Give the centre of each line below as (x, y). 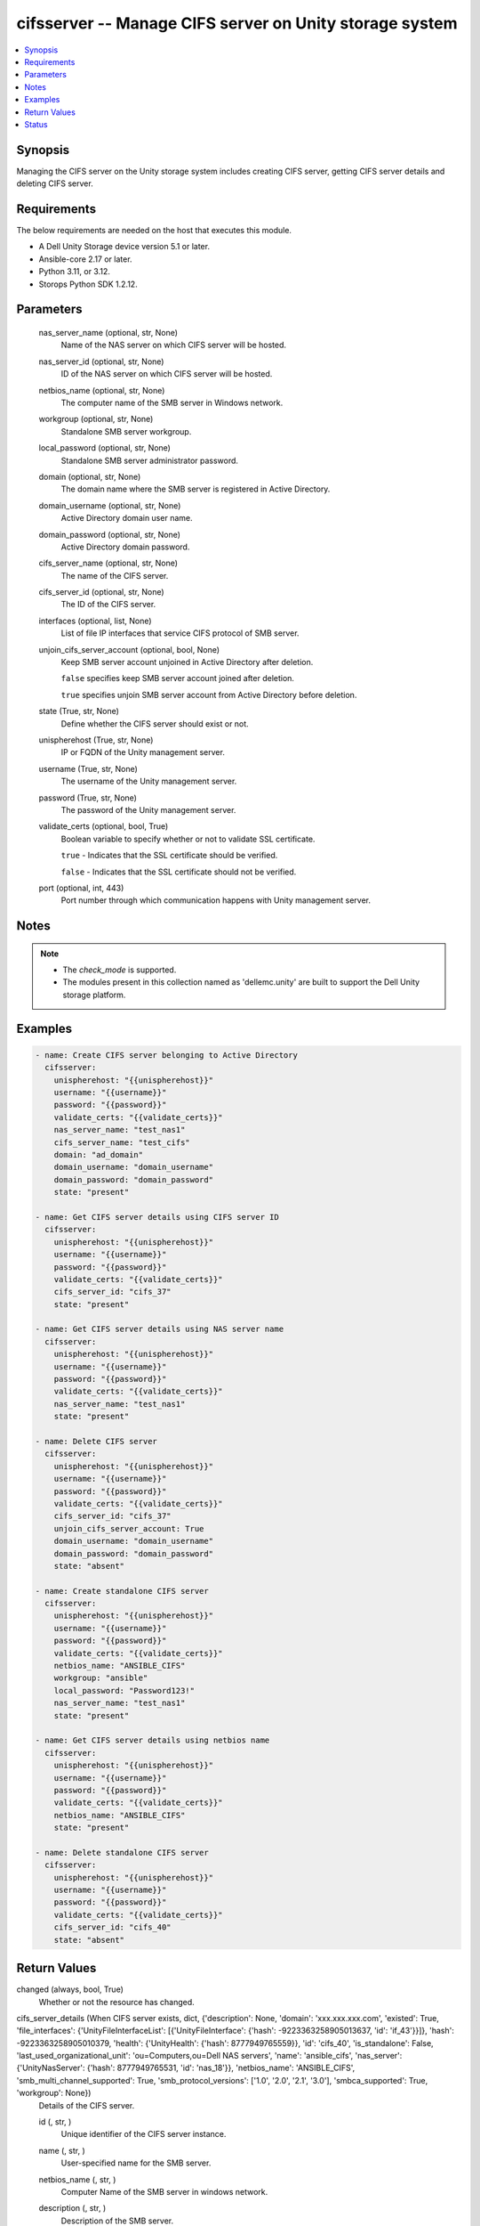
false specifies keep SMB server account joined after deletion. (178, 678)
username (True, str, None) (88, 768)
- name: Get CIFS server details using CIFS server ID (157, 1217)
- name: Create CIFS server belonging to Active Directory (166, 1055)
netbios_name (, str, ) (77, 2179)
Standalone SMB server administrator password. (150, 460)
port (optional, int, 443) (81, 888)
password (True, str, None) (88, 798)
